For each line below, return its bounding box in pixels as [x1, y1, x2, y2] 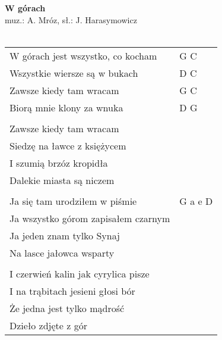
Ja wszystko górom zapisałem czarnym [9, 211, 170, 225]
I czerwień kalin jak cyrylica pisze [9, 266, 150, 280]
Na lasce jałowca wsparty [9, 245, 115, 260]
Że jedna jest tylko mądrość [9, 301, 125, 315]
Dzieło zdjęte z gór [9, 318, 87, 332]
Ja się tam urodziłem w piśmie [9, 194, 137, 208]
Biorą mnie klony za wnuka [9, 100, 123, 114]
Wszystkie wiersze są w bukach [9, 65, 138, 80]
